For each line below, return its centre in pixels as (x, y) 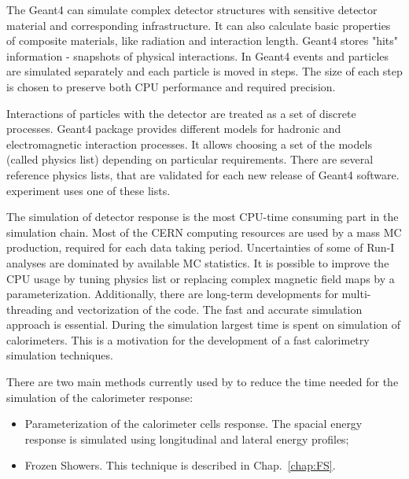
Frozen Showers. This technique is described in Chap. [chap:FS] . (180, 465)
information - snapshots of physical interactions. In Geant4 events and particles (198, 55)
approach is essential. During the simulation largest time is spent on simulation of (204, 324)
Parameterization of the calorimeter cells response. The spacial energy (193, 424)
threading (29, 309)
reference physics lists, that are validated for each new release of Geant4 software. (203, 174)
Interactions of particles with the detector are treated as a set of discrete (181, 113)
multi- (356, 294)
